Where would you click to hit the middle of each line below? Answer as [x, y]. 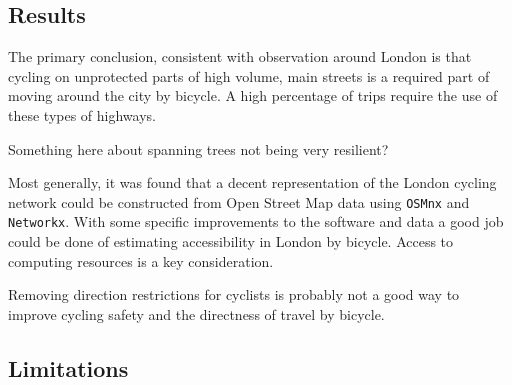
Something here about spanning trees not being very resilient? [198, 148]
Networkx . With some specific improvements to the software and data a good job [256, 221]
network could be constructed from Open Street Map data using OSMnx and [239, 201]
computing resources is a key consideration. [141, 260]
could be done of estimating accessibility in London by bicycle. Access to [231, 241]
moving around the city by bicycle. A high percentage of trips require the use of [253, 95]
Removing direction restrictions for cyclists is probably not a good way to [234, 294]
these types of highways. [82, 114]
